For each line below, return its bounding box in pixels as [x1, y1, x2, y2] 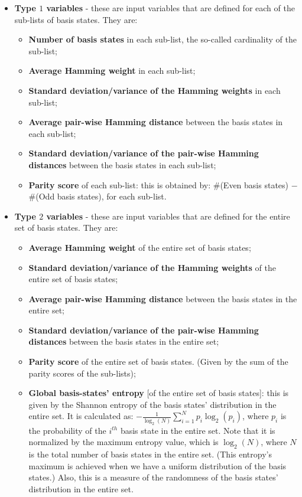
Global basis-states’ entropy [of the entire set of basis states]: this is [28, 387, 289, 399]
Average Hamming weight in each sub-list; [28, 64, 196, 77]
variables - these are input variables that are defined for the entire [46, 210, 290, 222]
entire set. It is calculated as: [28, 410, 134, 422]
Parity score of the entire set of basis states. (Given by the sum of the [28, 355, 288, 368]
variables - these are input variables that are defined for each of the [46, 2, 295, 14]
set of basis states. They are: [14, 221, 118, 234]
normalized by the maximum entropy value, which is [28, 436, 219, 448]
